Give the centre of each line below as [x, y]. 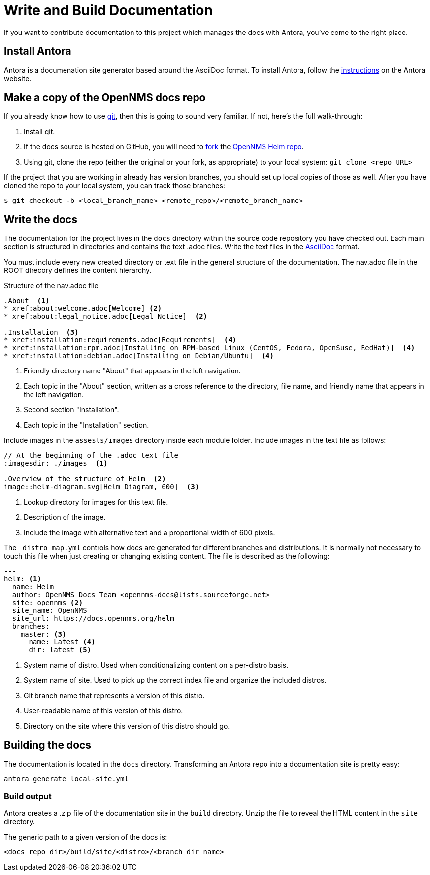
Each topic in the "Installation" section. [86, 425]
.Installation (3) [41, 332]
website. [18, 78]
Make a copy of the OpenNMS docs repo [105, 98]
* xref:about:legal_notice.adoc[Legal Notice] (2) [106, 317]
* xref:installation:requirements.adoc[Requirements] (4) [120, 340]
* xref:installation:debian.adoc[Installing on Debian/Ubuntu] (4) [139, 356]
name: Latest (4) [62, 642]
